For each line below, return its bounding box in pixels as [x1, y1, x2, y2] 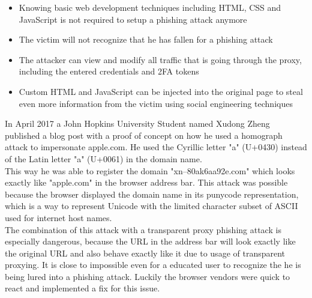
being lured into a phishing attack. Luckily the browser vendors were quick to [5, 270, 290, 282]
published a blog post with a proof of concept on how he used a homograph [5, 129, 283, 141]
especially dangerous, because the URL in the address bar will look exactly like [5, 235, 296, 248]
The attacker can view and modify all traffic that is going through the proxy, [19, 53, 302, 65]
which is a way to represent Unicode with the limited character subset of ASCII [5, 199, 298, 212]
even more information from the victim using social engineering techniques [19, 97, 293, 109]
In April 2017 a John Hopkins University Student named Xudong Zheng [5, 117, 270, 130]
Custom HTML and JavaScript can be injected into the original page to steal [19, 85, 303, 97]
